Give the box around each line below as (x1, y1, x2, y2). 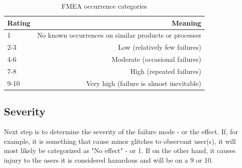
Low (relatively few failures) (118, 42, 201, 52)
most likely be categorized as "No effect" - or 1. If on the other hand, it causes (4, 145, 236, 155)
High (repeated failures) (130, 66, 201, 76)
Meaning (171, 17, 201, 28)
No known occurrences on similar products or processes (37, 30, 201, 40)
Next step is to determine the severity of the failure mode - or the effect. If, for (4, 126, 238, 137)
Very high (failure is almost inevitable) (86, 78, 201, 88)
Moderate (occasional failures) (112, 54, 201, 64)
